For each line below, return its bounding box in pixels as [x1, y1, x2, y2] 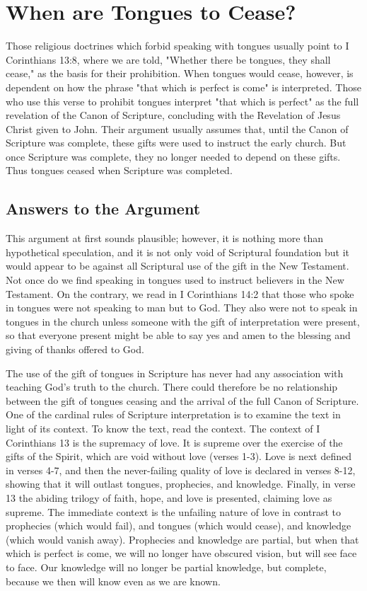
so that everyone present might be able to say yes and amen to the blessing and [6, 328, 351, 343]
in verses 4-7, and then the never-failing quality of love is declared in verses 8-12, [6, 462, 356, 477]
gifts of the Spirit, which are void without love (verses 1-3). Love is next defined [6, 449, 352, 464]
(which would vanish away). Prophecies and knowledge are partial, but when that [6, 532, 359, 546]
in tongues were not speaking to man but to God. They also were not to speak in [6, 300, 358, 315]
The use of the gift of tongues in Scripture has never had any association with [6, 365, 344, 380]
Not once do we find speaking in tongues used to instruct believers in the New [6, 272, 344, 287]
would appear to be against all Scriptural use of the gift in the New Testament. [6, 258, 349, 273]
